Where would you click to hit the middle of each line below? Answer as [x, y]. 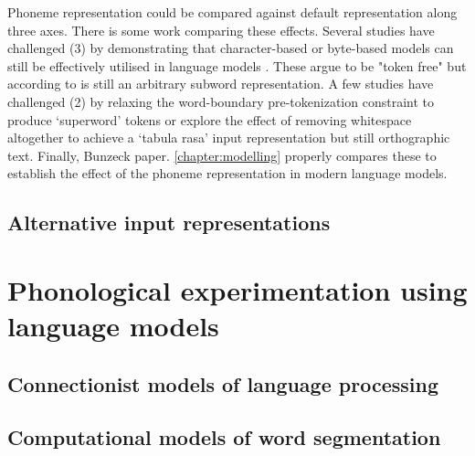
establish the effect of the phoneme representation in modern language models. [227, 173]
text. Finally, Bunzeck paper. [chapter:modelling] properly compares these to [222, 155]
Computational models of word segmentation [224, 437]
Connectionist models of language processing [223, 383]
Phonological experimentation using [237, 289]
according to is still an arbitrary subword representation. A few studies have [221, 84]
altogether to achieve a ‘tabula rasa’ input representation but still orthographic [229, 138]
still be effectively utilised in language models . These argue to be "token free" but [237, 65]
